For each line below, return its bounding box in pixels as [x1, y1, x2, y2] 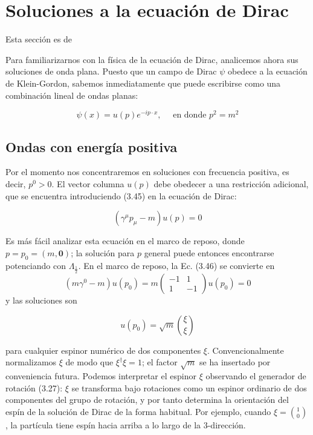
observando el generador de [205, 369, 306, 382]
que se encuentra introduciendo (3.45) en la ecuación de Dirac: [5, 189, 237, 202]
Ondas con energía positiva [5, 137, 178, 156]
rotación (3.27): [5, 381, 63, 394]
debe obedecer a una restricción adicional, [153, 177, 309, 190]
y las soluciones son [5, 293, 77, 306]
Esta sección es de [5, 33, 73, 45]
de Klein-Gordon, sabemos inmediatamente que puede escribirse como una [5, 76, 281, 89]
